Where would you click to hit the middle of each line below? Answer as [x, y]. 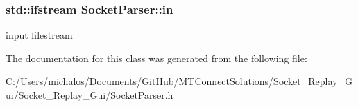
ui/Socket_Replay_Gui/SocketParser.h [89, 95]
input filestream [39, 35]
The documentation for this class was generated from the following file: [156, 58]
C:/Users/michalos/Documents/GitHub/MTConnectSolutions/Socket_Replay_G [179, 81]
